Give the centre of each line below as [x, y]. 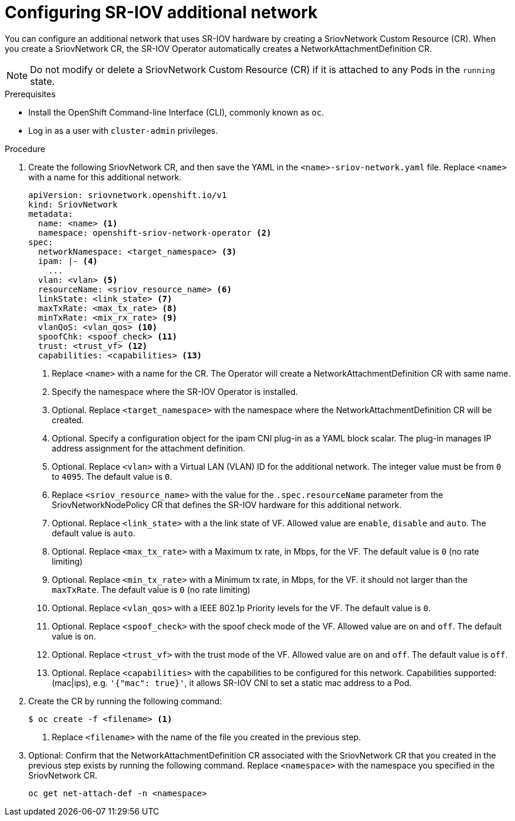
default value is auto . [94, 533]
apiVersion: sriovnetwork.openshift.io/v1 [128, 195]
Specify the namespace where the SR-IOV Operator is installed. [175, 391]
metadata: [51, 214]
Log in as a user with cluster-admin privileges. [123, 130]
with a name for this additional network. [105, 177]
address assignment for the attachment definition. [149, 448]
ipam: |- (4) [68, 261]
